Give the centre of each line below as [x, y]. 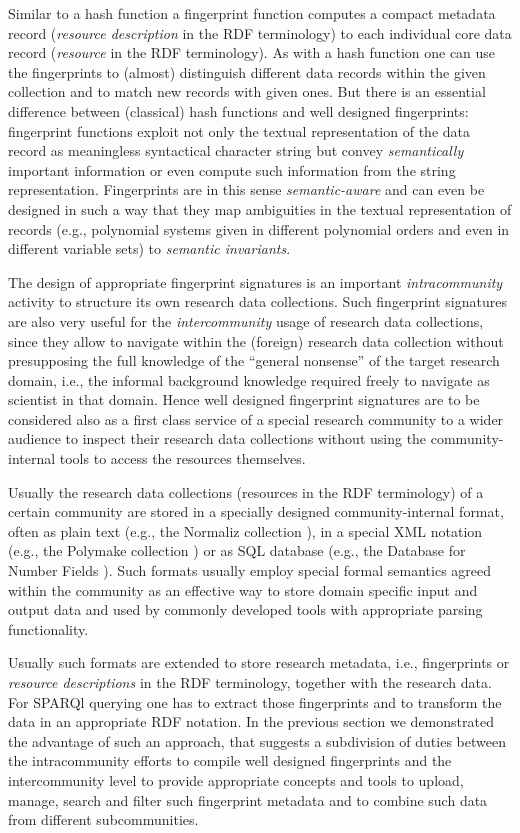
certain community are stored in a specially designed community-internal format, [256, 511]
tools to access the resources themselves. [182, 458]
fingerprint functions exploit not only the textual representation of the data [239, 130]
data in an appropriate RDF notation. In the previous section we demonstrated [251, 721]
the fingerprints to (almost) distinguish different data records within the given [247, 71]
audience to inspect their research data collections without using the [217, 438]
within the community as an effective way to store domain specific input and [243, 589]
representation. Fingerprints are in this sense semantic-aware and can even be [246, 189]
